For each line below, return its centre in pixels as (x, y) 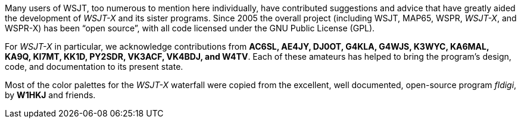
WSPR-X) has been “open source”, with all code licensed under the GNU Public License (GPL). (190, 28)
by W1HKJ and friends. (50, 95)
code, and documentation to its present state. (94, 67)
